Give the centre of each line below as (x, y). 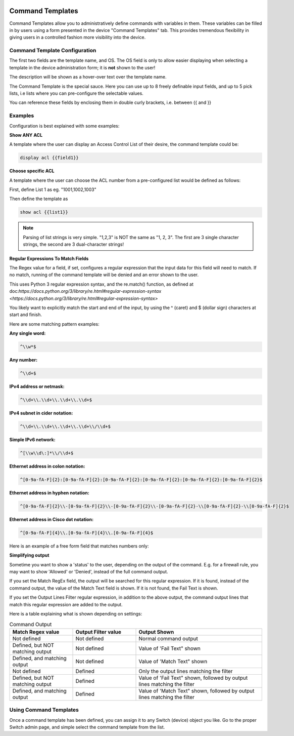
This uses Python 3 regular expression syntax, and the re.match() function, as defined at (102, 284)
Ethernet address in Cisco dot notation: (51, 519)
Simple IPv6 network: (32, 439)
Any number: (23, 360)
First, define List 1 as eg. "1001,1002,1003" (53, 189)
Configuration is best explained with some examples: (64, 126)
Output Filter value (98, 632)
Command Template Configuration (53, 51)
